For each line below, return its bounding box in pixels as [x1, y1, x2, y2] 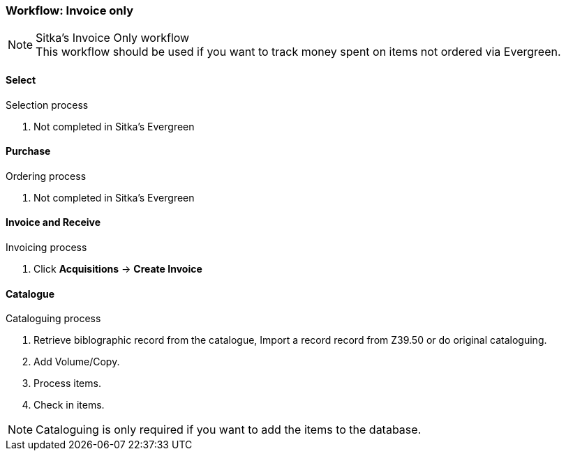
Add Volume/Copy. [33, 356, 120, 368]
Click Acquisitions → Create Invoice [33, 263, 202, 275]
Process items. [33, 377, 101, 390]
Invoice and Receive [6, 216, 101, 229]
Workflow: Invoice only [6, 3, 133, 17]
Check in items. [33, 399, 105, 411]
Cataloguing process [6, 312, 101, 325]
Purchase [6, 145, 51, 158]
